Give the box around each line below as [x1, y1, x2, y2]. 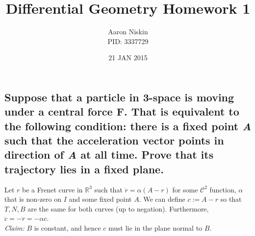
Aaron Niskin [108, 26, 148, 37]
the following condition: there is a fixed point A [4, 118, 252, 133]
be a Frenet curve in [22, 184, 83, 194]
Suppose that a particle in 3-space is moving [4, 89, 234, 104]
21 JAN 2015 [108, 52, 148, 63]
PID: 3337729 [107, 36, 149, 46]
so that [220, 194, 242, 204]
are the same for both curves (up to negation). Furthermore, [27, 203, 209, 213]
